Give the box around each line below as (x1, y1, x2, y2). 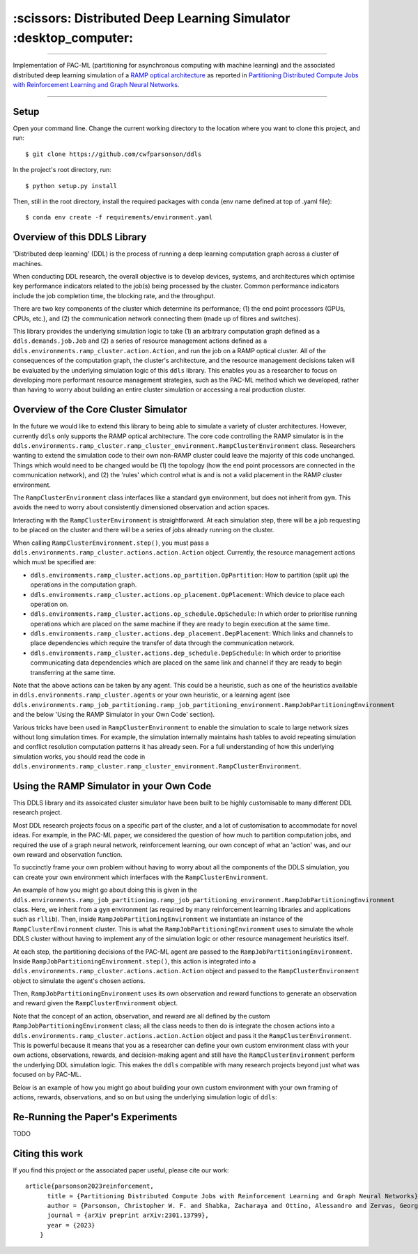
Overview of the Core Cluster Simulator (13, 404, 187, 416)
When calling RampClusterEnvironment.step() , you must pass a (13, 539, 209, 547)
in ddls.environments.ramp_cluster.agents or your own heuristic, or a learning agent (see (13, 690, 291, 699)
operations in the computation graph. (30, 580, 137, 589)
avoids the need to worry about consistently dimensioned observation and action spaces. (13, 503, 270, 511)
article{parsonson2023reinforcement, (25, 1182, 155, 1191)
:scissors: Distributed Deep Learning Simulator (13, 10, 291, 26)
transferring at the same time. (30, 668, 116, 676)
